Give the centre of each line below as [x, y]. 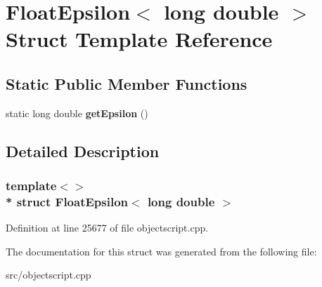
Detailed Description [83, 151]
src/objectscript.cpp [49, 275]
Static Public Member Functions [127, 83]
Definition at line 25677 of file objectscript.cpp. [107, 228]
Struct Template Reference [139, 39]
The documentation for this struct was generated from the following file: [161, 251]
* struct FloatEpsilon [67, 201]
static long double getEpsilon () [77, 113]
